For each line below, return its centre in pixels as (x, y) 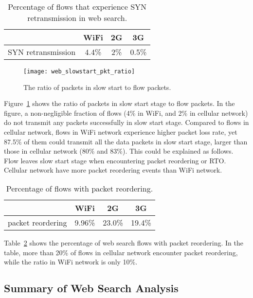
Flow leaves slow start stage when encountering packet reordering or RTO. (115, 160)
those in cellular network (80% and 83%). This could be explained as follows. (119, 151)
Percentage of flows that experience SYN (77, 7)
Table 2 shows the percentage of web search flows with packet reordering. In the (124, 243)
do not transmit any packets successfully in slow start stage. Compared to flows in (126, 122)
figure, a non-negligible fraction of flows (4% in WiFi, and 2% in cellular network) (126, 113)
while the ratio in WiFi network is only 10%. (71, 262)
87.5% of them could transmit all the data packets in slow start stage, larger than (126, 141)
